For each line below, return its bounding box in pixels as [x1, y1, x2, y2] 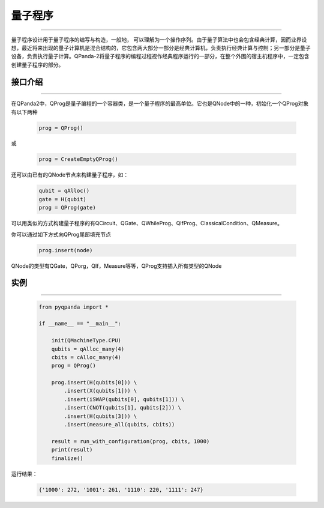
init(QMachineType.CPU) [51, 337, 121, 344]
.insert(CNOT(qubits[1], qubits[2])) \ [64, 404, 181, 411]
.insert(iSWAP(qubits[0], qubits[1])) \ [64, 396, 185, 402]
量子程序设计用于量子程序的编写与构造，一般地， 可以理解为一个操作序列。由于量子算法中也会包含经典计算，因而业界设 [11, 36, 307, 43]
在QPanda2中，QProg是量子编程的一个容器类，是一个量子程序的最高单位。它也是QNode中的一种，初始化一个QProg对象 [11, 100, 309, 107]
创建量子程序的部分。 [11, 61, 64, 68]
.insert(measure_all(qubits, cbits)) [64, 421, 175, 428]
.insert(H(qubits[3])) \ [64, 413, 137, 420]
